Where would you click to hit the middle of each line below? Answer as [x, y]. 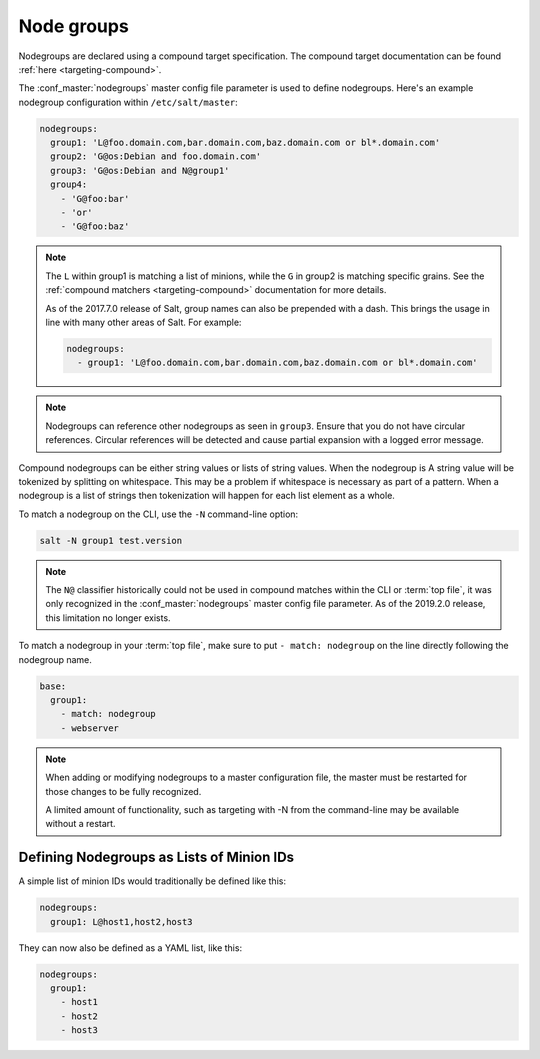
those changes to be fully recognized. [123, 791]
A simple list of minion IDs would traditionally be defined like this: [152, 881]
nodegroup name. [55, 659]
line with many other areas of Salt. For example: [143, 322]
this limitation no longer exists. [108, 617]
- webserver [90, 728]
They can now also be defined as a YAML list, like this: [130, 947]
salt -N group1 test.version [111, 540]
